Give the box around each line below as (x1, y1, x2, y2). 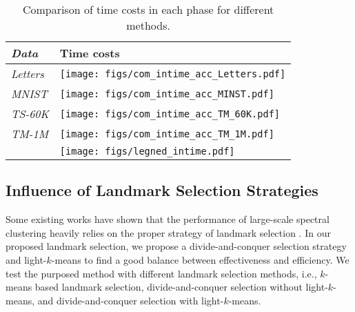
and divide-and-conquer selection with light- (37, 293, 224, 307)
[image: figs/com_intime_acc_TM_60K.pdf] (59, 108, 281, 119)
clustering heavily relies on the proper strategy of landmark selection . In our (6, 225, 331, 240)
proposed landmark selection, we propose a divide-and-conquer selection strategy (6, 239, 347, 253)
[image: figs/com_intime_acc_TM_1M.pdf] (59, 128, 274, 139)
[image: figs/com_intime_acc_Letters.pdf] (59, 68, 286, 79)
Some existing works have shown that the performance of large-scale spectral (6, 212, 329, 226)
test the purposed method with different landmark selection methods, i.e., (6, 266, 317, 280)
